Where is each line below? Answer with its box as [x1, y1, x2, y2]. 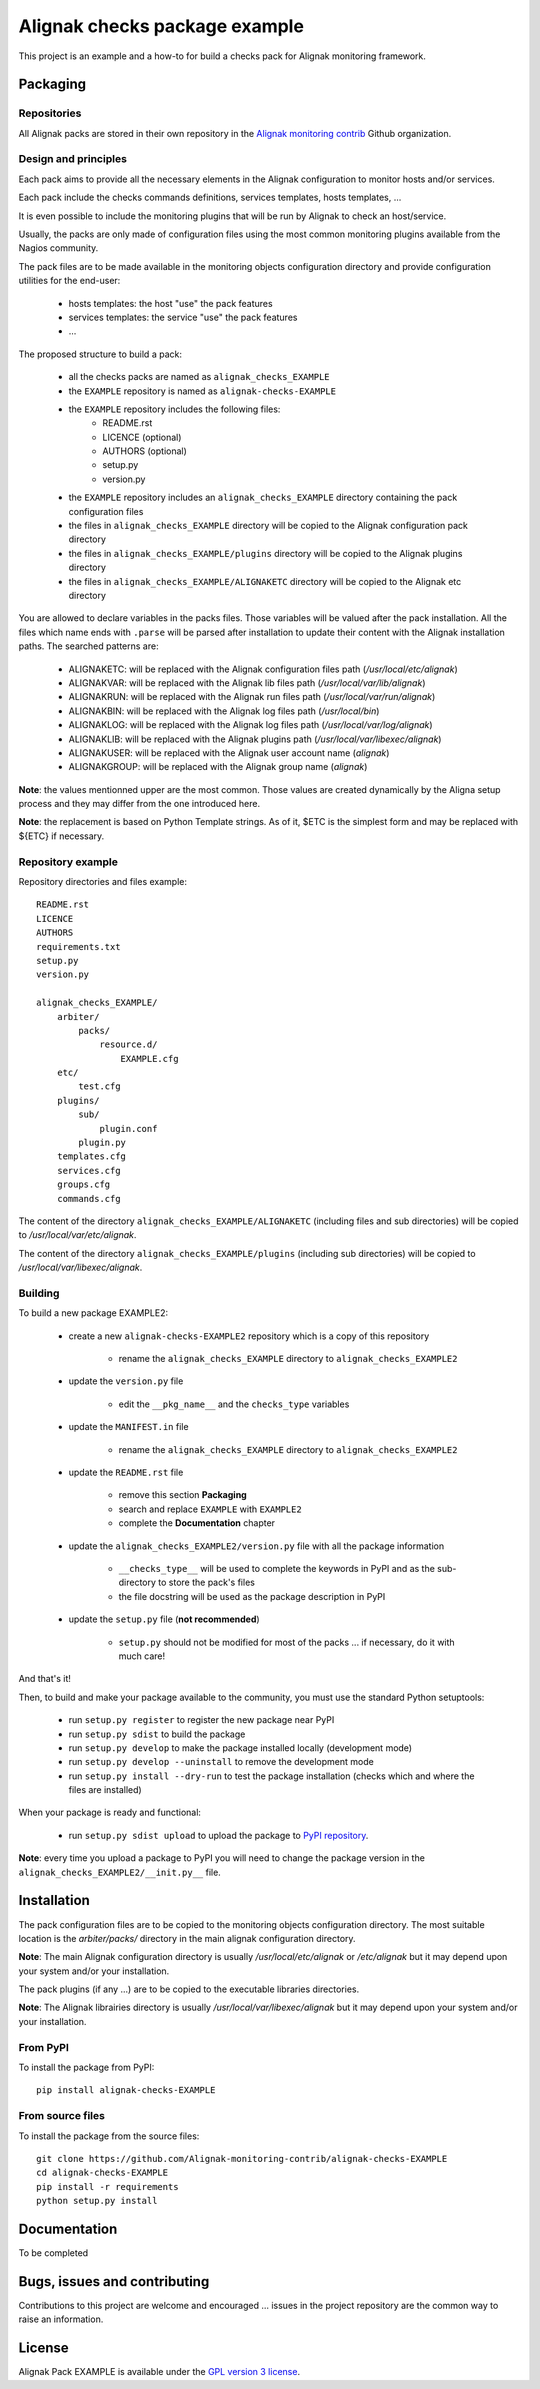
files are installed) [68, 1784, 142, 1796]
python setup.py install [36, 2195, 158, 2207]
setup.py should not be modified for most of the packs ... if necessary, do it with [118, 1636, 455, 1648]
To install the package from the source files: [18, 2130, 200, 2142]
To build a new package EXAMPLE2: [18, 1307, 169, 1319]
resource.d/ [99, 1039, 158, 1050]
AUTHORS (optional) [102, 445, 187, 457]
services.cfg [56, 1165, 121, 1176]
